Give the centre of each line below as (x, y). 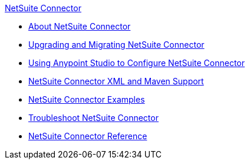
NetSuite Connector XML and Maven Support (116, 81)
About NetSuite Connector (80, 26)
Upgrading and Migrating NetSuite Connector (116, 45)
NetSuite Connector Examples (87, 99)
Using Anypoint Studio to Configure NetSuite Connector (137, 63)
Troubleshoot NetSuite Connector (93, 118)
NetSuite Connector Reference (88, 136)
